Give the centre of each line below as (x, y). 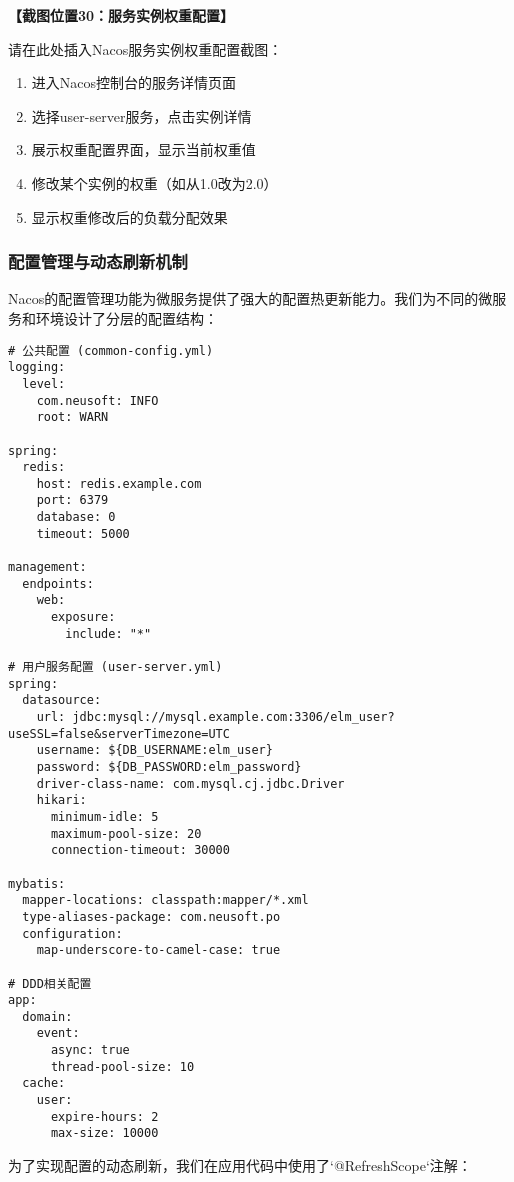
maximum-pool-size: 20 (126, 833)
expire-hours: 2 (104, 1116)
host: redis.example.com (119, 483)
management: (47, 567)
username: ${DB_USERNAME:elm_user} (154, 750)
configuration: (72, 933)
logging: (37, 367)
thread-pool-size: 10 (122, 1066)
